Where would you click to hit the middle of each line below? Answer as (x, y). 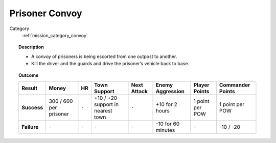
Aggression (170, 91)
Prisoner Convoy (46, 13)
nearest (103, 110)
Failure (30, 127)
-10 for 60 (168, 124)
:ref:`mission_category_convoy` (55, 35)
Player (201, 85)
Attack (139, 91)
